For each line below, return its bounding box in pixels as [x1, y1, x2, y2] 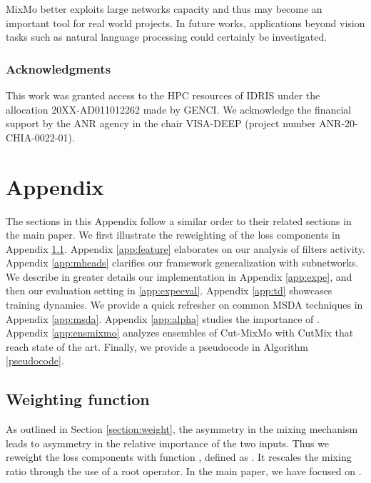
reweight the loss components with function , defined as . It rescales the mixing [6, 449, 352, 464]
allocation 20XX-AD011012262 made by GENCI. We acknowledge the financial [6, 101, 352, 116]
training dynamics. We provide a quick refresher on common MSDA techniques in [6, 297, 363, 312]
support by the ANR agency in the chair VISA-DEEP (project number [6, 116, 316, 131]
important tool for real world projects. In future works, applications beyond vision [6, 15, 365, 30]
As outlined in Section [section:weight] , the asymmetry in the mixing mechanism [6, 422, 358, 437]
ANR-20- [319, 116, 358, 131]
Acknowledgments [6, 59, 111, 77]
